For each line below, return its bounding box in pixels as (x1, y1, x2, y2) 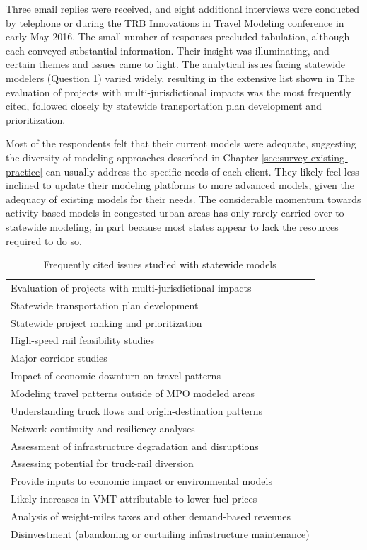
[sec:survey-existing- (262, 149, 348, 164)
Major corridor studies (11, 350, 107, 365)
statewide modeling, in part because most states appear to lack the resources (6, 219, 339, 234)
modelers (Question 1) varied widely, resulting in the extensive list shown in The (6, 70, 355, 85)
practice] (6, 164, 43, 178)
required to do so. (6, 233, 82, 248)
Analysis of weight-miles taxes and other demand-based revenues (11, 508, 291, 523)
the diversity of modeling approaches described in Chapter (6, 149, 259, 164)
